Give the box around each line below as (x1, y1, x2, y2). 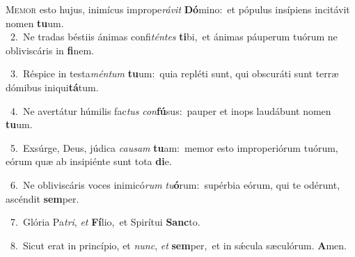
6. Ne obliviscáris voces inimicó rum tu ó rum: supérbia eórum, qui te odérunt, (10, 177, 340, 192)
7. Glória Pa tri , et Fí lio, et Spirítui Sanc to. (10, 215, 200, 229)
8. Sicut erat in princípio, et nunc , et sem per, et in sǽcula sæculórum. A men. (10, 237, 347, 252)
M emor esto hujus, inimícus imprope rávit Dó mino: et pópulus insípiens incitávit (6, 2, 350, 16)
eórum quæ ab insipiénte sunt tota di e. (6, 154, 172, 169)
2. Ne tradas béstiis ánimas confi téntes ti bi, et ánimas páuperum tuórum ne (10, 29, 338, 44)
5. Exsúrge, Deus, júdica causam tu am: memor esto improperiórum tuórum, (10, 140, 338, 155)
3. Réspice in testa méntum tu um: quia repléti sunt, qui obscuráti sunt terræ (10, 66, 339, 81)
